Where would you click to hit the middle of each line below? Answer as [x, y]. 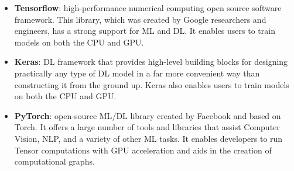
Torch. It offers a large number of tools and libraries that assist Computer [147, 127]
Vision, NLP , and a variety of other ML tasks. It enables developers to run [148, 138]
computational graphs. [54, 161]
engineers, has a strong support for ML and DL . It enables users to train [145, 31]
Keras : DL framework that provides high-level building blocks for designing [151, 62]
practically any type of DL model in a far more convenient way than [137, 73]
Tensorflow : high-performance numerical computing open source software [148, 8]
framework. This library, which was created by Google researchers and [140, 19]
